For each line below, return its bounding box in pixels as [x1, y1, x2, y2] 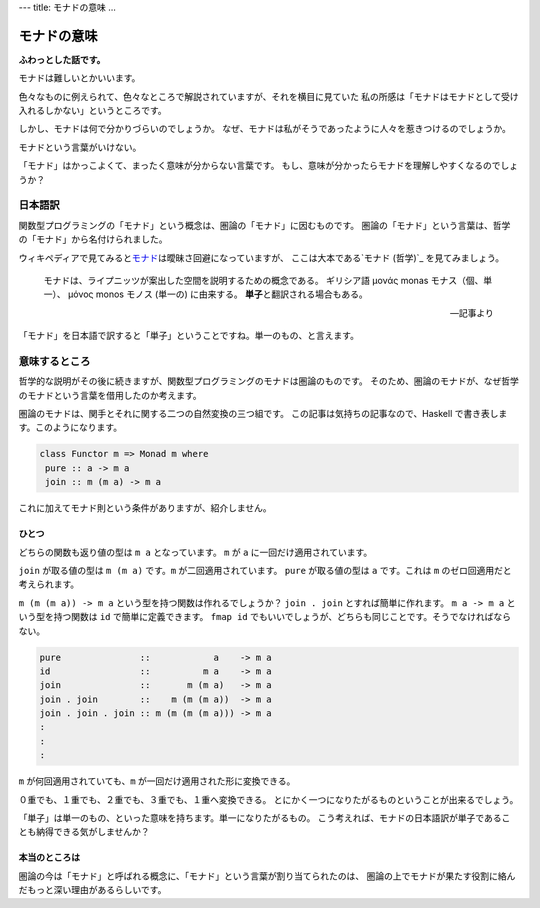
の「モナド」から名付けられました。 [18, 233, 168, 245]
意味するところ [18, 354, 91, 368]
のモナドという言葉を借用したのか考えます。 [18, 389, 202, 401]
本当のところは [18, 851, 80, 864]
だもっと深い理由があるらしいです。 [18, 884, 167, 896]
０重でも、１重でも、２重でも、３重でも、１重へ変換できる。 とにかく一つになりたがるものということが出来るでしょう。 [18, 793, 519, 805]
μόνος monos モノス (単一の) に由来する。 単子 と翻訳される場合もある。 [67, 288, 369, 300]
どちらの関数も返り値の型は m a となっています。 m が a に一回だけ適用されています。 [18, 546, 373, 558]
